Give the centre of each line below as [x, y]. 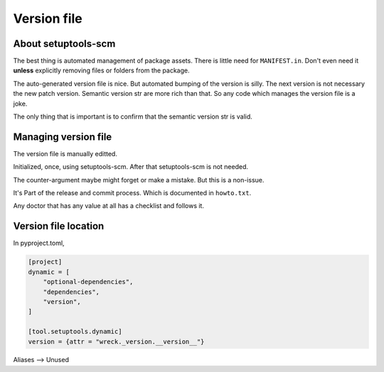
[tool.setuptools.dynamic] [75, 332]
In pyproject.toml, [39, 243]
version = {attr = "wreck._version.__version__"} [116, 341]
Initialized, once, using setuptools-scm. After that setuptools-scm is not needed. [131, 167]
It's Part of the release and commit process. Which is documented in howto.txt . [132, 193]
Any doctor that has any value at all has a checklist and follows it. [108, 206]
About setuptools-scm [64, 44]
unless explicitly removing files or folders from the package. [101, 70]
